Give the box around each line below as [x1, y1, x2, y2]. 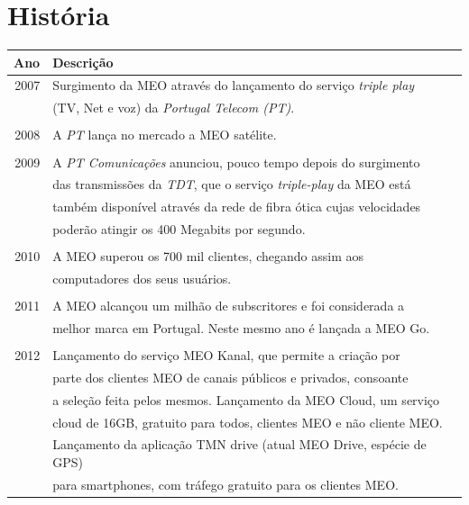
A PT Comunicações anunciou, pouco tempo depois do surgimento [52, 152, 420, 171]
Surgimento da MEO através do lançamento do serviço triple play [52, 76, 415, 95]
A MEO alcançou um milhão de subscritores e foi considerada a [52, 296, 405, 315]
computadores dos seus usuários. [52, 268, 232, 287]
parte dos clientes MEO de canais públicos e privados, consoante [52, 367, 409, 386]
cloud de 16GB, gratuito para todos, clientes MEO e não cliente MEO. [52, 412, 443, 431]
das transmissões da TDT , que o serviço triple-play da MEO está [52, 175, 411, 194]
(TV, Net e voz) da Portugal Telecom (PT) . [52, 98, 295, 117]
